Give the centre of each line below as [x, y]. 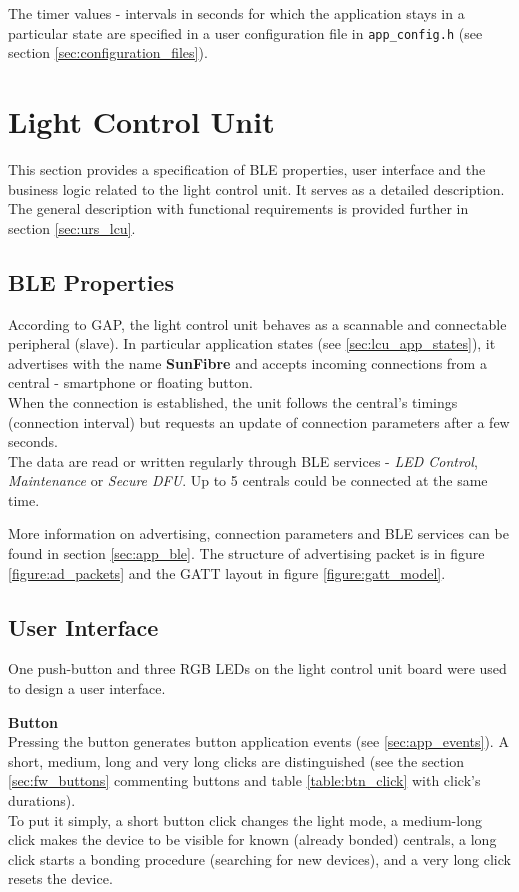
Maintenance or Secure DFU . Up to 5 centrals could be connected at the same [248, 480]
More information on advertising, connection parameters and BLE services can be [258, 533]
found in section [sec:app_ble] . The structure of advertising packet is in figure [246, 553]
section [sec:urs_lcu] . [72, 227]
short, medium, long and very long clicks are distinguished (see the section [236, 760]
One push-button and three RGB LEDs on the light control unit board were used [257, 668]
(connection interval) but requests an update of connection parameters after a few [259, 421]
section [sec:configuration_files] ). [108, 52]
